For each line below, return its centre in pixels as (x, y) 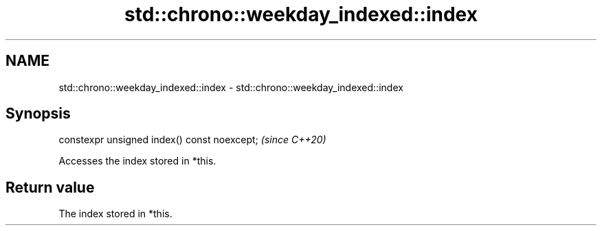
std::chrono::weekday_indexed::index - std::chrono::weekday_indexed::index (231, 87)
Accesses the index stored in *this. (137, 161)
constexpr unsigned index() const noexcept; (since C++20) (192, 140)
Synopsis (38, 114)
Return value (50, 187)
